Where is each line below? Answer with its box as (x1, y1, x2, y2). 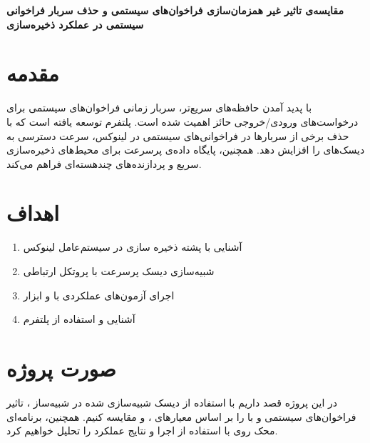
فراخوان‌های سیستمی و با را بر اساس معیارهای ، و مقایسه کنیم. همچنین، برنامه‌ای (6, 409, 356, 424)
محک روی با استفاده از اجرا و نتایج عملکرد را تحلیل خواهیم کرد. (6, 423, 278, 438)
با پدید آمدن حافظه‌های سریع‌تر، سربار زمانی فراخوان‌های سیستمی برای (6, 100, 312, 115)
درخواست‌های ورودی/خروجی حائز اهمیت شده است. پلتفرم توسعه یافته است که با (6, 114, 359, 129)
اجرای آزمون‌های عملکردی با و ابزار (23, 287, 175, 302)
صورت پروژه (6, 353, 116, 382)
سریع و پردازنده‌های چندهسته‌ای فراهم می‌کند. (6, 156, 202, 171)
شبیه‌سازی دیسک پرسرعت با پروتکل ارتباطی (23, 264, 215, 278)
